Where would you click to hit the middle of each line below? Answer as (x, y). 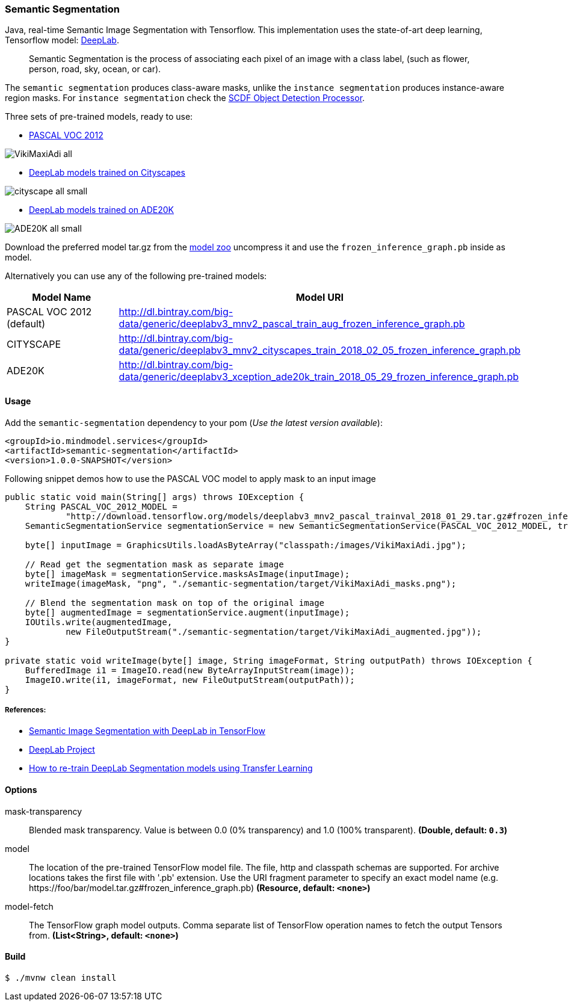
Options (21, 789)
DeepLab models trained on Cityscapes (107, 173)
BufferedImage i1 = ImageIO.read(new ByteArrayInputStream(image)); (190, 670)
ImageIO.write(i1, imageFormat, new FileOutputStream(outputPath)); (190, 680)
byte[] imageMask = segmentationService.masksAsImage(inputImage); (187, 574)
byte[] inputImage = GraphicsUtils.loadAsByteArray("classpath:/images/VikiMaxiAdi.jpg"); (246, 545)
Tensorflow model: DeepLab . (62, 40)
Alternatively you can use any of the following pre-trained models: (136, 276)
